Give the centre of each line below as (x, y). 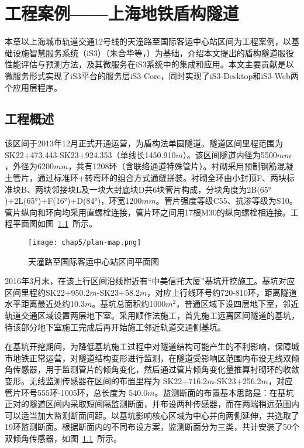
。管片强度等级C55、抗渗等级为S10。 (227, 201)
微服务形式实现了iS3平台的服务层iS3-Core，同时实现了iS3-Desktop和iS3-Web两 (152, 75)
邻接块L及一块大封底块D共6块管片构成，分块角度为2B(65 (160, 189)
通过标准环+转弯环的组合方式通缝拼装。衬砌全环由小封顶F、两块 (162, 178)
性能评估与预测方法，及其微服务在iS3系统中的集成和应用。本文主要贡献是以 (149, 64)
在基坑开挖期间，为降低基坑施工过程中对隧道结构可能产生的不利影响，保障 (148, 346)
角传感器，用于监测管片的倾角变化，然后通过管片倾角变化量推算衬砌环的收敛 (152, 369)
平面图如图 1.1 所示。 (55, 223)
